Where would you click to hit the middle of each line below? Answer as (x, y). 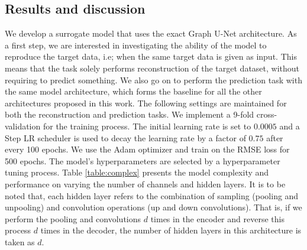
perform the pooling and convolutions (73, 218)
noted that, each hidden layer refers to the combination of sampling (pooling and (152, 195)
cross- (267, 114)
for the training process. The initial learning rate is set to (147, 126)
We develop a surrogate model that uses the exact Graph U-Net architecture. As (151, 33)
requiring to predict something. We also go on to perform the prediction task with (153, 79)
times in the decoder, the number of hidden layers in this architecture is (171, 230)
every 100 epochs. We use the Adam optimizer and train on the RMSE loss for (147, 149)
